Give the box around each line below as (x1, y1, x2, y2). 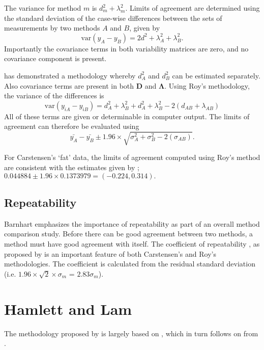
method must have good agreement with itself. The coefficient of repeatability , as (4, 238, 260, 249)
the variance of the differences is (4, 90, 104, 101)
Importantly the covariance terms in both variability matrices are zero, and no (4, 43, 249, 53)
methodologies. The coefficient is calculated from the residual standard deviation (4, 258, 255, 269)
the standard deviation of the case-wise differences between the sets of (4, 12, 222, 23)
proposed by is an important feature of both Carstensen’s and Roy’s (4, 248, 216, 259)
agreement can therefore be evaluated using (4, 121, 139, 131)
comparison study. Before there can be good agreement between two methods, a (4, 228, 253, 239)
